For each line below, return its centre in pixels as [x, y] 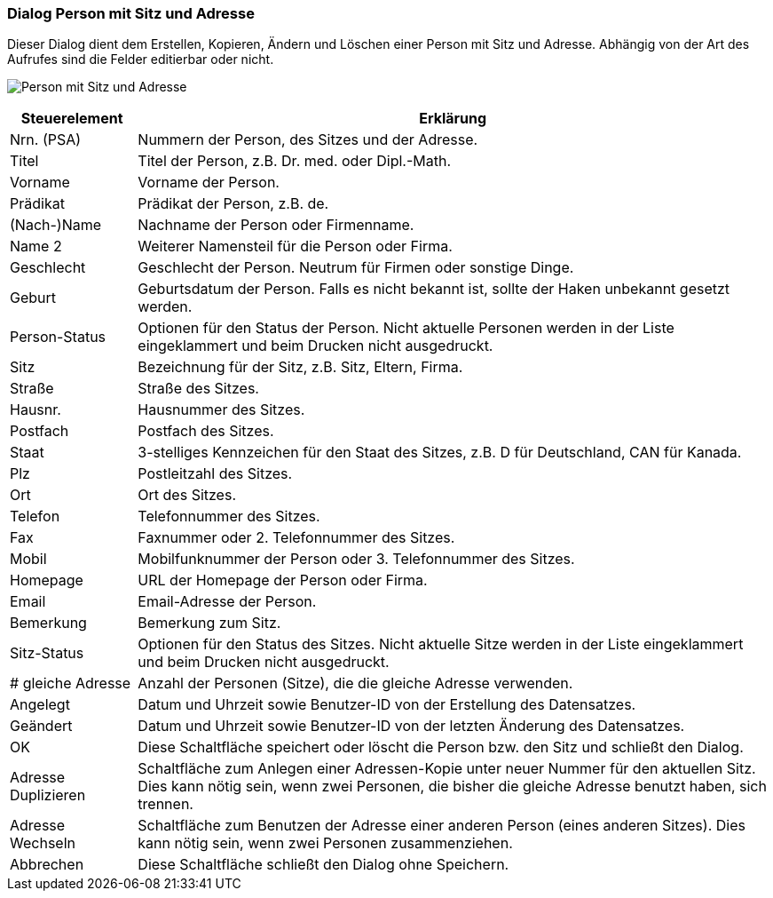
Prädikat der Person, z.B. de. [233, 204]
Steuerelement [72, 119]
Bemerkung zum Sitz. [209, 623]
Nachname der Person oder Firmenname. [276, 225]
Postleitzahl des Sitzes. [215, 474]
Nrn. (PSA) [46, 140]
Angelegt [40, 705]
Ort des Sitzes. [187, 495]
